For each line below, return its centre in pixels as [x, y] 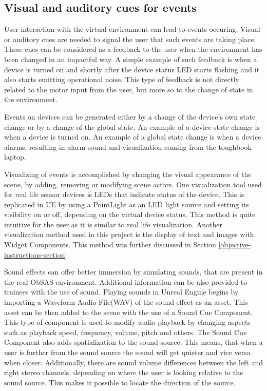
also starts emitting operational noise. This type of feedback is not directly [122, 79]
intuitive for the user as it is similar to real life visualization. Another [113, 224]
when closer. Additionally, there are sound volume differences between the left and [133, 362]
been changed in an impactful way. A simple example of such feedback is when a [131, 59]
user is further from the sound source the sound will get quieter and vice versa [127, 352]
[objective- [235, 245]
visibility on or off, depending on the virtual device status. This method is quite [130, 214]
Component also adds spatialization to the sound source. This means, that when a [133, 342]
